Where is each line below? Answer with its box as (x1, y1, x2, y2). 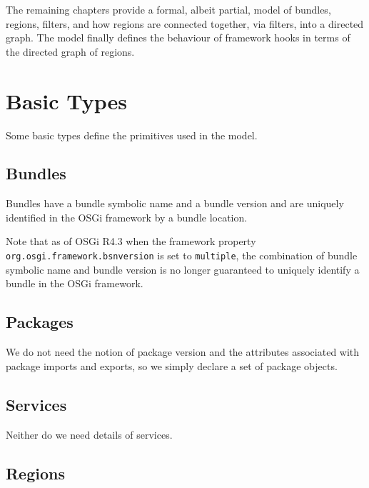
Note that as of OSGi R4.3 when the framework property (6, 234, 256, 249)
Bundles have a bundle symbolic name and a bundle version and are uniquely (6, 196, 344, 211)
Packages (6, 311, 74, 333)
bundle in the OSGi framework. (6, 276, 143, 291)
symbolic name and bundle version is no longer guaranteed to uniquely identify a (6, 262, 360, 277)
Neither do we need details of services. (6, 427, 173, 442)
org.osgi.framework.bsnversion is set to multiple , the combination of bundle (6, 248, 358, 263)
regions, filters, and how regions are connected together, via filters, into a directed (6, 16, 364, 31)
